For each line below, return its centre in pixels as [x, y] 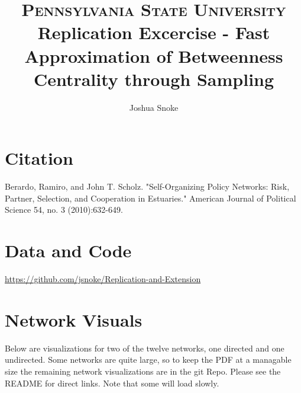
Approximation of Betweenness [154, 55]
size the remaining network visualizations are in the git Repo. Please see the [143, 371]
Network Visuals [74, 319]
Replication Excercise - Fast [154, 32]
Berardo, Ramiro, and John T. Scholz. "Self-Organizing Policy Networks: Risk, [147, 186]
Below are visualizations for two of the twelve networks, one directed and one [145, 348]
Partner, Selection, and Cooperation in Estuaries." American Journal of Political [150, 198]
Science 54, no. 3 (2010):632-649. [64, 210]
